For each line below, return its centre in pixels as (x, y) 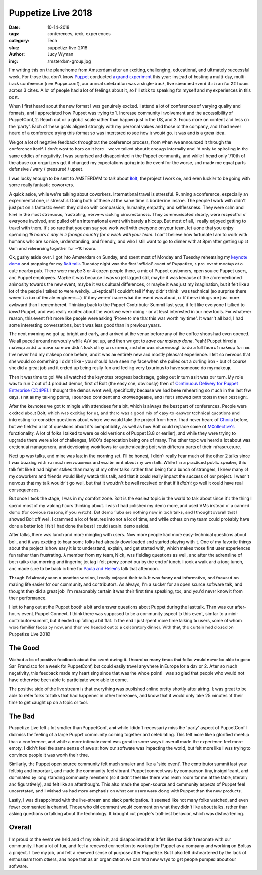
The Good (24, 648)
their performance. (28, 598)
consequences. (25, 490)
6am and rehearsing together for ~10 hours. (53, 248)
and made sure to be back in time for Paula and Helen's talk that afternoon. (84, 569)
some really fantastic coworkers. (42, 185)
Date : (15, 27)
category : (19, 41)
